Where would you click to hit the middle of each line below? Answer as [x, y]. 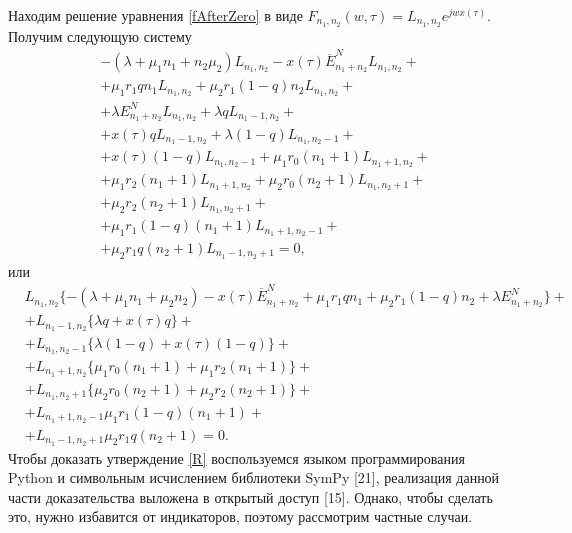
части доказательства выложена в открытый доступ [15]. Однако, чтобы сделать [250, 496]
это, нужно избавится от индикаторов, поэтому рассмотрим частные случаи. [240, 516]
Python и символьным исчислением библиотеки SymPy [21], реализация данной [254, 477]
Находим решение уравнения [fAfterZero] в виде [155, 15]
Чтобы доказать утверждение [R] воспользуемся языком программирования [236, 457]
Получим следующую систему [100, 35]
